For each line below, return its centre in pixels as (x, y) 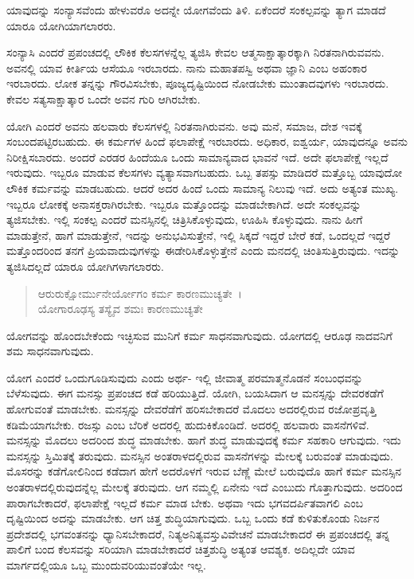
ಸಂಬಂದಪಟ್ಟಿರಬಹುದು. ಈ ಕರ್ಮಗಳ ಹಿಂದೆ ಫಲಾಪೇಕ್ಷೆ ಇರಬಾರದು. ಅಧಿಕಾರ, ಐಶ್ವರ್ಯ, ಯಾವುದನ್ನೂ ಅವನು (207, 141)
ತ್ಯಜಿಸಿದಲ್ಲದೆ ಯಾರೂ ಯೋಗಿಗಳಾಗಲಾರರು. (85, 266)
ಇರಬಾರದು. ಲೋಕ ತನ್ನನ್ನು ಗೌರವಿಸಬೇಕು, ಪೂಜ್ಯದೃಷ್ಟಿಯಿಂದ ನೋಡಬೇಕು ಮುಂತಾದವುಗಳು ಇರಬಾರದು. (198, 83)
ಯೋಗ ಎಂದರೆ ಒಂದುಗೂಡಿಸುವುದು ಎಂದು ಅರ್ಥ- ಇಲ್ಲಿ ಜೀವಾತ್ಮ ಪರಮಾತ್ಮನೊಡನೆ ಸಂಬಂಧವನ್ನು (185, 377)
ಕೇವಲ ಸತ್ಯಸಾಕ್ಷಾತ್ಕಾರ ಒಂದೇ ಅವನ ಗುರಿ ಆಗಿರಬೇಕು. (103, 98)
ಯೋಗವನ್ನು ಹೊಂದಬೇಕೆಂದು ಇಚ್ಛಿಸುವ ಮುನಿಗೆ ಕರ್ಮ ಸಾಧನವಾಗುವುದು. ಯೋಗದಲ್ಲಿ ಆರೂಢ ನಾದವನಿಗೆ (199, 335)
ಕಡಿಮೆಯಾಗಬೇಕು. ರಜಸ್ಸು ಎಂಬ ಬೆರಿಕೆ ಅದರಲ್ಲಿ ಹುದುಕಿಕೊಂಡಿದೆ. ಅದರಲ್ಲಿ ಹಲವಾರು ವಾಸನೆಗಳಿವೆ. (188, 424)
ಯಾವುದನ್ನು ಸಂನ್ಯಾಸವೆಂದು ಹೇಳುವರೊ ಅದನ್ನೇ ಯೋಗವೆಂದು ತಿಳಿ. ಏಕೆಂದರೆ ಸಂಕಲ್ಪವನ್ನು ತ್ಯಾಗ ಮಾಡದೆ (196, 10)
